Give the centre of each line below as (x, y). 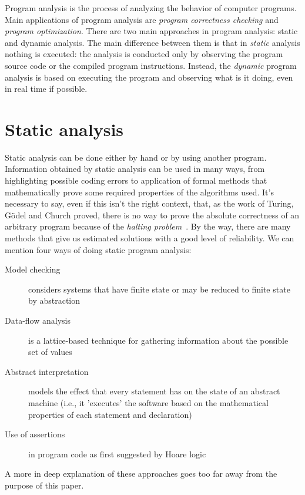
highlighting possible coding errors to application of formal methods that (136, 180)
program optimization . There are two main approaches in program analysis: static (151, 31)
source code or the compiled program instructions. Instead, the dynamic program (151, 65)
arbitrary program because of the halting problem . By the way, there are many (148, 226)
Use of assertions (35, 434)
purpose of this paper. (44, 485)
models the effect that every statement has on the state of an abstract (154, 391)
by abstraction (54, 300)
